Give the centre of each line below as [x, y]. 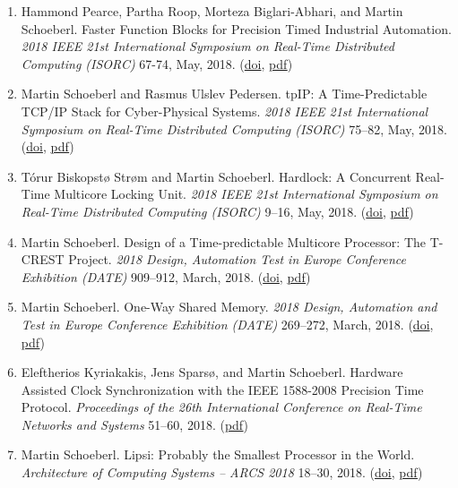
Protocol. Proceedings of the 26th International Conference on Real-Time [221, 407]
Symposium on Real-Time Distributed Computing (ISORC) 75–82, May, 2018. [234, 128]
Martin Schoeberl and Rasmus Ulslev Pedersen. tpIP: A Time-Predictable [224, 94]
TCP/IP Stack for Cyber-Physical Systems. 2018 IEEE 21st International [225, 111]
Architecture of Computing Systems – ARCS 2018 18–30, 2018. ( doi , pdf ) [222, 472]
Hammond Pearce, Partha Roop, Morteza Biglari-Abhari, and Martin [212, 11]
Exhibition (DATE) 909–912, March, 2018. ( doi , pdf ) [166, 276]
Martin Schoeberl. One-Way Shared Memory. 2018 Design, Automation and [229, 307]
